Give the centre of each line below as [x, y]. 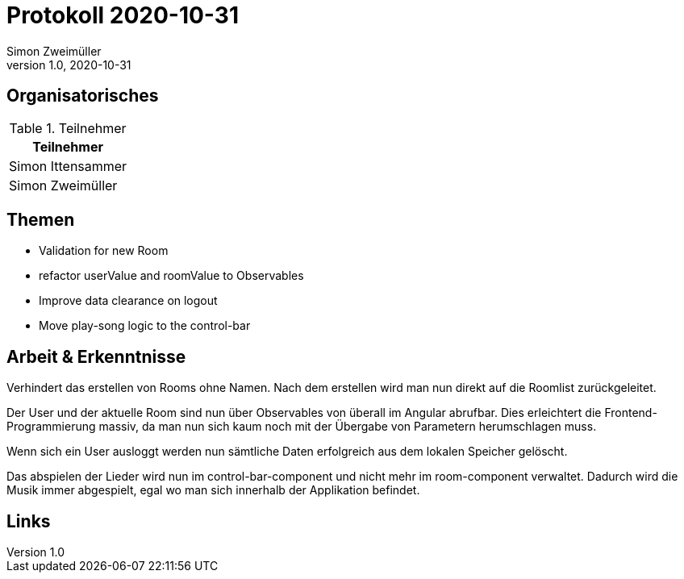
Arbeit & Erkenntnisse [96, 356]
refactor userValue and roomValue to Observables [171, 276]
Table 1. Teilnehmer [68, 128]
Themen [41, 220]
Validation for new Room [104, 251]
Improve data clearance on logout [128, 301]
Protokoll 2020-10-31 [123, 15]
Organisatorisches [83, 96]
